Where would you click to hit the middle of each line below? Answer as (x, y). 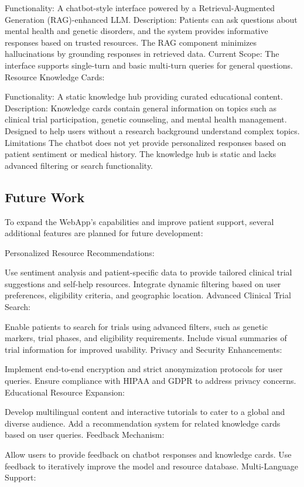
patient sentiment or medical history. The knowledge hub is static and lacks (141, 154)
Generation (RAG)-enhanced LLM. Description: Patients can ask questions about (151, 19)
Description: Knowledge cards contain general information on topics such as (141, 108)
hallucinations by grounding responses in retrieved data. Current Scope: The (142, 54)
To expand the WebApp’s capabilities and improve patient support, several (139, 221)
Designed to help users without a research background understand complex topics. (152, 130)
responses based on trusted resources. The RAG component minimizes (131, 42)
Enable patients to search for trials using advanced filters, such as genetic (136, 326)
